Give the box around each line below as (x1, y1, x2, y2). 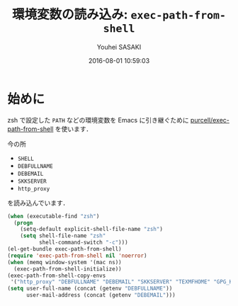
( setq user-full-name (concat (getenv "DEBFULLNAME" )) (7, 285, 173, 293)
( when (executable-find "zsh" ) (7, 212, 100, 220)
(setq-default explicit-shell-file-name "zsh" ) (20, 226, 163, 233)
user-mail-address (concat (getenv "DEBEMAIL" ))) (25, 292, 176, 299)
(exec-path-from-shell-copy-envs (7, 272, 106, 279)
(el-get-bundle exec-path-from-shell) (7, 246, 122, 253)
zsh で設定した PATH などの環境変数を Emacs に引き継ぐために (7, 115, 189, 124)
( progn (13, 219, 33, 227)
